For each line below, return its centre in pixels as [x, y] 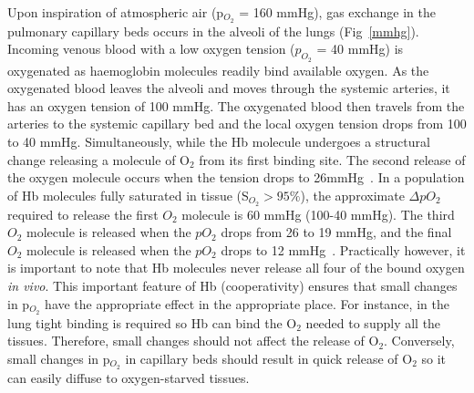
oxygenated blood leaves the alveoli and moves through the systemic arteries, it [229, 88]
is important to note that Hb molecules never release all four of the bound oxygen [236, 268]
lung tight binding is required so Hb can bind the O [152, 322]
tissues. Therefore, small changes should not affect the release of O [193, 341]
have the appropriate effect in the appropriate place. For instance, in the [247, 303]
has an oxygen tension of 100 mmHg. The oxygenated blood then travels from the [236, 105]
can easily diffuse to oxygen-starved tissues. [129, 377]
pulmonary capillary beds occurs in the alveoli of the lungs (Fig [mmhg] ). [213, 31]
